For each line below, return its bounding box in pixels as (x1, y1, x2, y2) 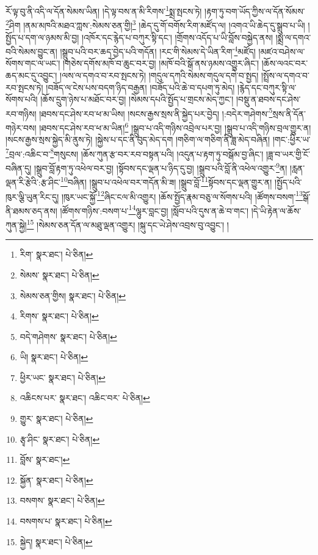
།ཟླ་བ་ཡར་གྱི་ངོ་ (266, 147, 310, 160)
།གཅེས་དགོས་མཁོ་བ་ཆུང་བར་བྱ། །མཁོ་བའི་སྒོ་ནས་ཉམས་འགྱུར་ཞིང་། (62, 57, 259, 70)
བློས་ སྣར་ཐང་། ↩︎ (20, 453, 70, 466)
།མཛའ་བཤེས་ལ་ (258, 45, 305, 57)
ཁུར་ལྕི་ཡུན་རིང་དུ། (5, 190, 59, 203)
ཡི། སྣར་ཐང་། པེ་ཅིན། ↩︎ (20, 350, 89, 363)
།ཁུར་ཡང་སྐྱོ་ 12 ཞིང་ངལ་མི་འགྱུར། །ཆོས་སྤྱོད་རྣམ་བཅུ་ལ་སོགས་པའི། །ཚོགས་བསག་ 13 (61, 188, 303, 203)
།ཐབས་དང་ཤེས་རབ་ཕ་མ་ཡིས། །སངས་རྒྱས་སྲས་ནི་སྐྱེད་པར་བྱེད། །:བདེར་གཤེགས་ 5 (39, 105, 273, 120)
